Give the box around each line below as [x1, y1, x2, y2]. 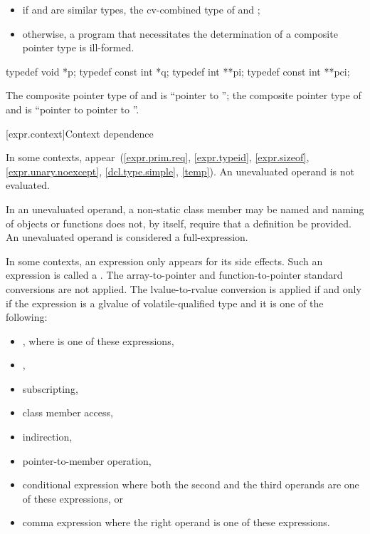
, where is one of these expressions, [22, 333, 174, 348]
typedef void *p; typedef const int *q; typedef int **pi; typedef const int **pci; [6, 63, 350, 78]
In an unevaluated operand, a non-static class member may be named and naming [6, 201, 364, 216]
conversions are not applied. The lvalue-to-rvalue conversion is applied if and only [6, 281, 361, 296]
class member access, [22, 405, 113, 420]
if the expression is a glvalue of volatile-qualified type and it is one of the [6, 295, 324, 310]
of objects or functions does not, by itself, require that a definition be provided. [6, 215, 351, 230]
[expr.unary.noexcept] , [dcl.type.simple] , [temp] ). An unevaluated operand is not [6, 163, 355, 178]
